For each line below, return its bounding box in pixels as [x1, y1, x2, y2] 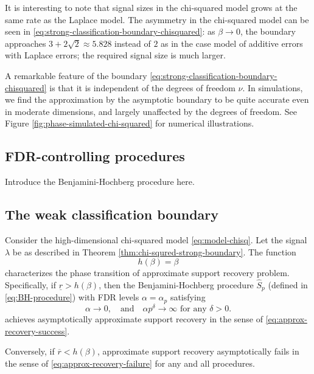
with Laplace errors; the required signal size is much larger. [5, 49, 226, 61]
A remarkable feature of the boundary [5, 69, 147, 81]
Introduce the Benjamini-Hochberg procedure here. [5, 175, 195, 188]
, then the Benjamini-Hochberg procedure [99, 278, 254, 291]
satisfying [170, 291, 206, 303]
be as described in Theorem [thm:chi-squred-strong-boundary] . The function [12, 245, 296, 258]
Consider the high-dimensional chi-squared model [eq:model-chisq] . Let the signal [5, 233, 307, 246]
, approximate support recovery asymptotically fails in [97, 345, 299, 358]
